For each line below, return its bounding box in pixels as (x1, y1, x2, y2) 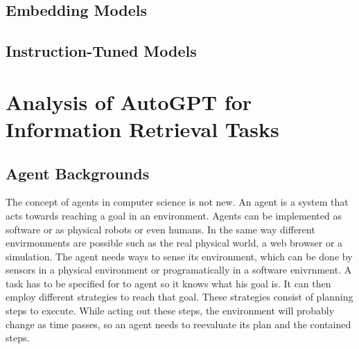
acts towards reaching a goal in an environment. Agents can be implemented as (6, 208, 342, 222)
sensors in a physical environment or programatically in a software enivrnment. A (6, 262, 352, 277)
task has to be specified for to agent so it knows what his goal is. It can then (6, 276, 331, 290)
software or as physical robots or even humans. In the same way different (6, 222, 315, 236)
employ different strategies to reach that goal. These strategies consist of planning (6, 289, 353, 304)
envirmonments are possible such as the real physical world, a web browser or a (6, 235, 343, 250)
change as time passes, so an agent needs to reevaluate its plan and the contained (6, 316, 351, 331)
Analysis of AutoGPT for (6, 87, 252, 116)
